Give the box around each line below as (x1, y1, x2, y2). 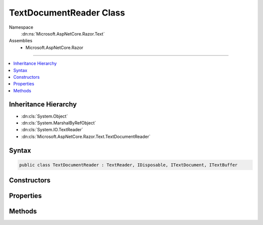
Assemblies (9, 38, 33, 44)
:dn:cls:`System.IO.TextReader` (21, 127, 83, 133)
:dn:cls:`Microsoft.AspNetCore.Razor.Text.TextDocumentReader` (21, 134, 150, 139)
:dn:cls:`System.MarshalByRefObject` (21, 120, 96, 126)
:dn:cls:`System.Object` (21, 113, 68, 119)
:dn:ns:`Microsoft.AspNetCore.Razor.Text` (21, 31, 105, 36)
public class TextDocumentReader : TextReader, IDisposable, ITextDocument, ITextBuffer (19, 162, 238, 168)
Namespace (9, 24, 34, 30)
